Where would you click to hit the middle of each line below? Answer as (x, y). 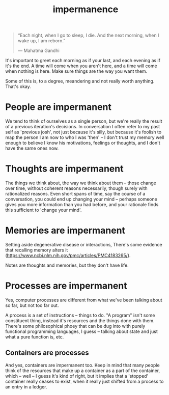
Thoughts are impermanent (64, 169)
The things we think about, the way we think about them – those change (81, 183)
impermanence (86, 9)
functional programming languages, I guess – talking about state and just (81, 331)
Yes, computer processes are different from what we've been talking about (84, 300)
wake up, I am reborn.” (41, 41)
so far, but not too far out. (32, 305)
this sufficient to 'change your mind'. (44, 210)
